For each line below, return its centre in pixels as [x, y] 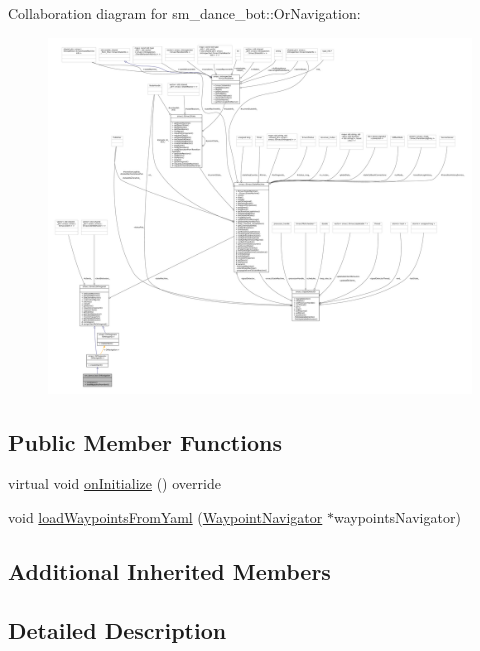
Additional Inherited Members [169, 571]
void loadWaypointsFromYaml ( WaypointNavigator [165, 517]
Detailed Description [117, 629]
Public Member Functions [145, 441]
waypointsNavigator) [397, 517]
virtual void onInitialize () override [114, 483]
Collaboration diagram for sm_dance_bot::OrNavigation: [184, 13]
